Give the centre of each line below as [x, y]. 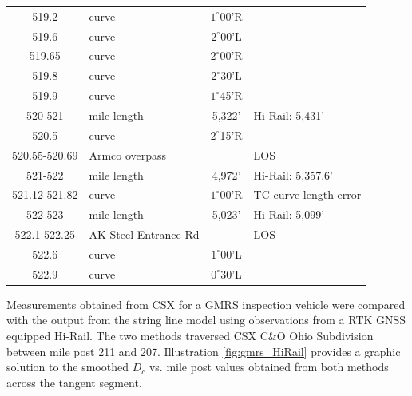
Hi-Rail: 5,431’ [289, 115]
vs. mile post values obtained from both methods [269, 367]
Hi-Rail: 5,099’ [289, 214]
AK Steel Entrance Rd [144, 234]
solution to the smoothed [67, 367]
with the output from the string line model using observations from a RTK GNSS [206, 320]
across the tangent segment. [74, 382]
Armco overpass [128, 154]
